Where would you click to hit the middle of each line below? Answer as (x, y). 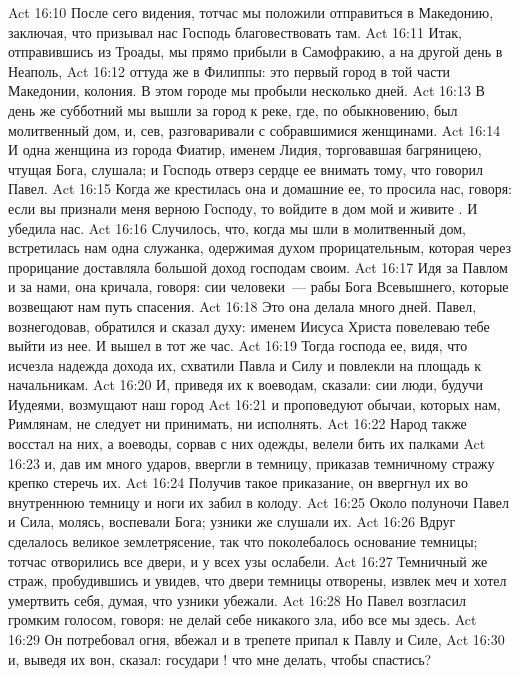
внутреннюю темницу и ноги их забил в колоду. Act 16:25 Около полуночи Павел (258, 501)
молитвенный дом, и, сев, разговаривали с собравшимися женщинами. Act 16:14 (254, 129)
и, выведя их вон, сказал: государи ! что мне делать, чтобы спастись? (220, 658)
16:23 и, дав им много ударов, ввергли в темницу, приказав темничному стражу (251, 462)
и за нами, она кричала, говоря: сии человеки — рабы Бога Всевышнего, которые (258, 286)
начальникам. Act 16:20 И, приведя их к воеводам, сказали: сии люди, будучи (245, 384)
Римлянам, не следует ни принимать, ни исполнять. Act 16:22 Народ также (237, 423)
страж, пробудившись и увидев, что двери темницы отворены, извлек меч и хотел (257, 580)
